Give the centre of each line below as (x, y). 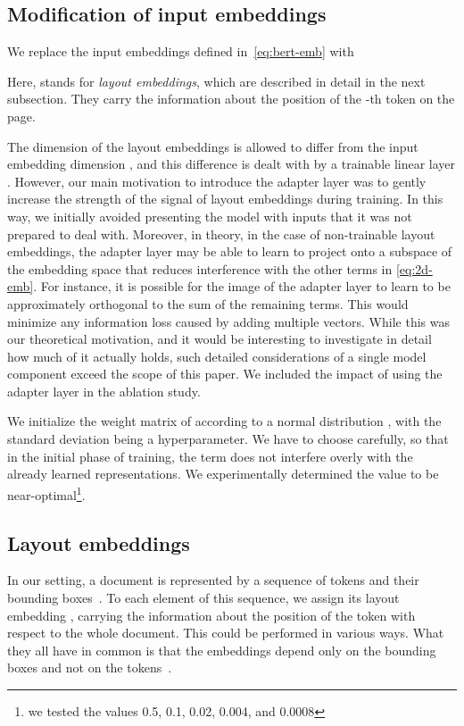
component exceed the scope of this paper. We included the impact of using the (225, 374)
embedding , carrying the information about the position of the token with (211, 615)
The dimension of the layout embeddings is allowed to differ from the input (213, 146)
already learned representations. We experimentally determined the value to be (223, 474)
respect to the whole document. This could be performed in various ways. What (226, 633)
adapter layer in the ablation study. (104, 391)
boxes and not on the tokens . (90, 668)
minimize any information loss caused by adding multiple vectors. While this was (228, 321)
